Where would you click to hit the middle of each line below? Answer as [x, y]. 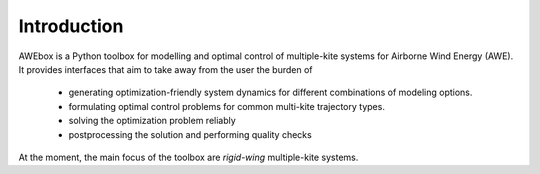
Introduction [71, 26]
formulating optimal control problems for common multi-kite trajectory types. [226, 106]
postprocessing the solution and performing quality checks [190, 134]
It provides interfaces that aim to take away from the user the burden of [166, 69]
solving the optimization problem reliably [152, 121]
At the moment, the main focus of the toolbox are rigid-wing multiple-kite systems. [188, 157]
